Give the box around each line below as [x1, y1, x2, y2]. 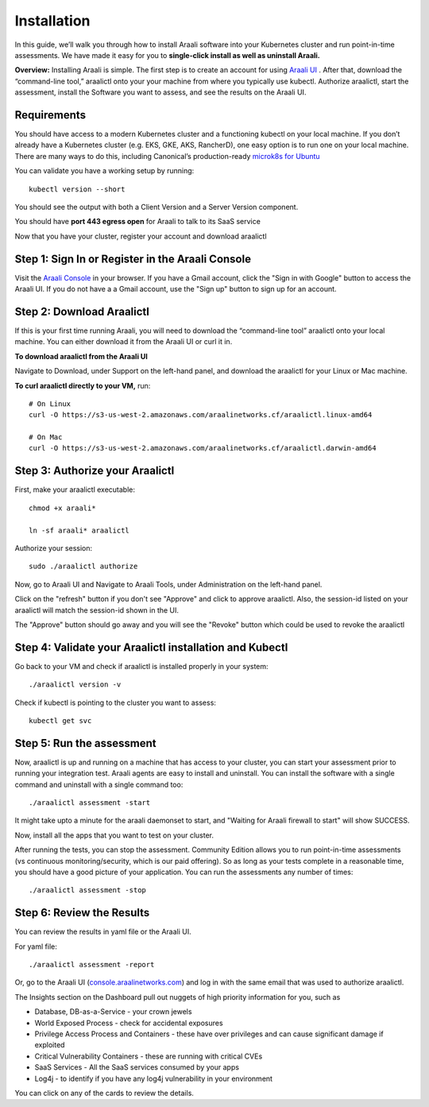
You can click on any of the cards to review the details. [14, 1088, 195, 1097]
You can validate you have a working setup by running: [14, 166, 195, 176]
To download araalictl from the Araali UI [14, 351, 149, 361]
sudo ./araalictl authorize [29, 562, 138, 571]
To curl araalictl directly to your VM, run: [14, 381, 151, 390]
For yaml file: [14, 942, 57, 951]
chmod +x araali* [29, 503, 96, 513]
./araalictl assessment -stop [29, 886, 147, 895]
